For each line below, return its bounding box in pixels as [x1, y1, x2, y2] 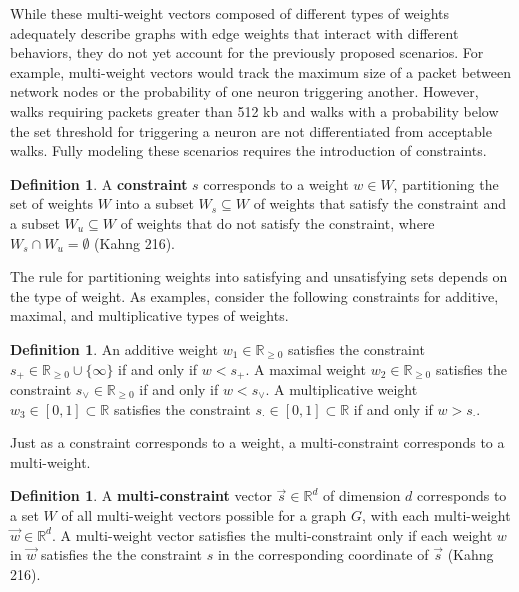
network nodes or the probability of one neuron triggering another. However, [10, 81, 479, 102]
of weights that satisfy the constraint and [253, 193, 506, 214]
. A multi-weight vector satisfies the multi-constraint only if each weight [51, 524, 493, 545]
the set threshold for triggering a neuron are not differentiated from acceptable [10, 120, 492, 141]
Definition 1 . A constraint [10, 173, 188, 194]
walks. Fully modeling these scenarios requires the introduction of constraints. [10, 140, 487, 161]
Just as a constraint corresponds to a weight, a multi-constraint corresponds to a [10, 432, 505, 453]
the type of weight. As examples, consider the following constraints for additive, [10, 285, 499, 306]
